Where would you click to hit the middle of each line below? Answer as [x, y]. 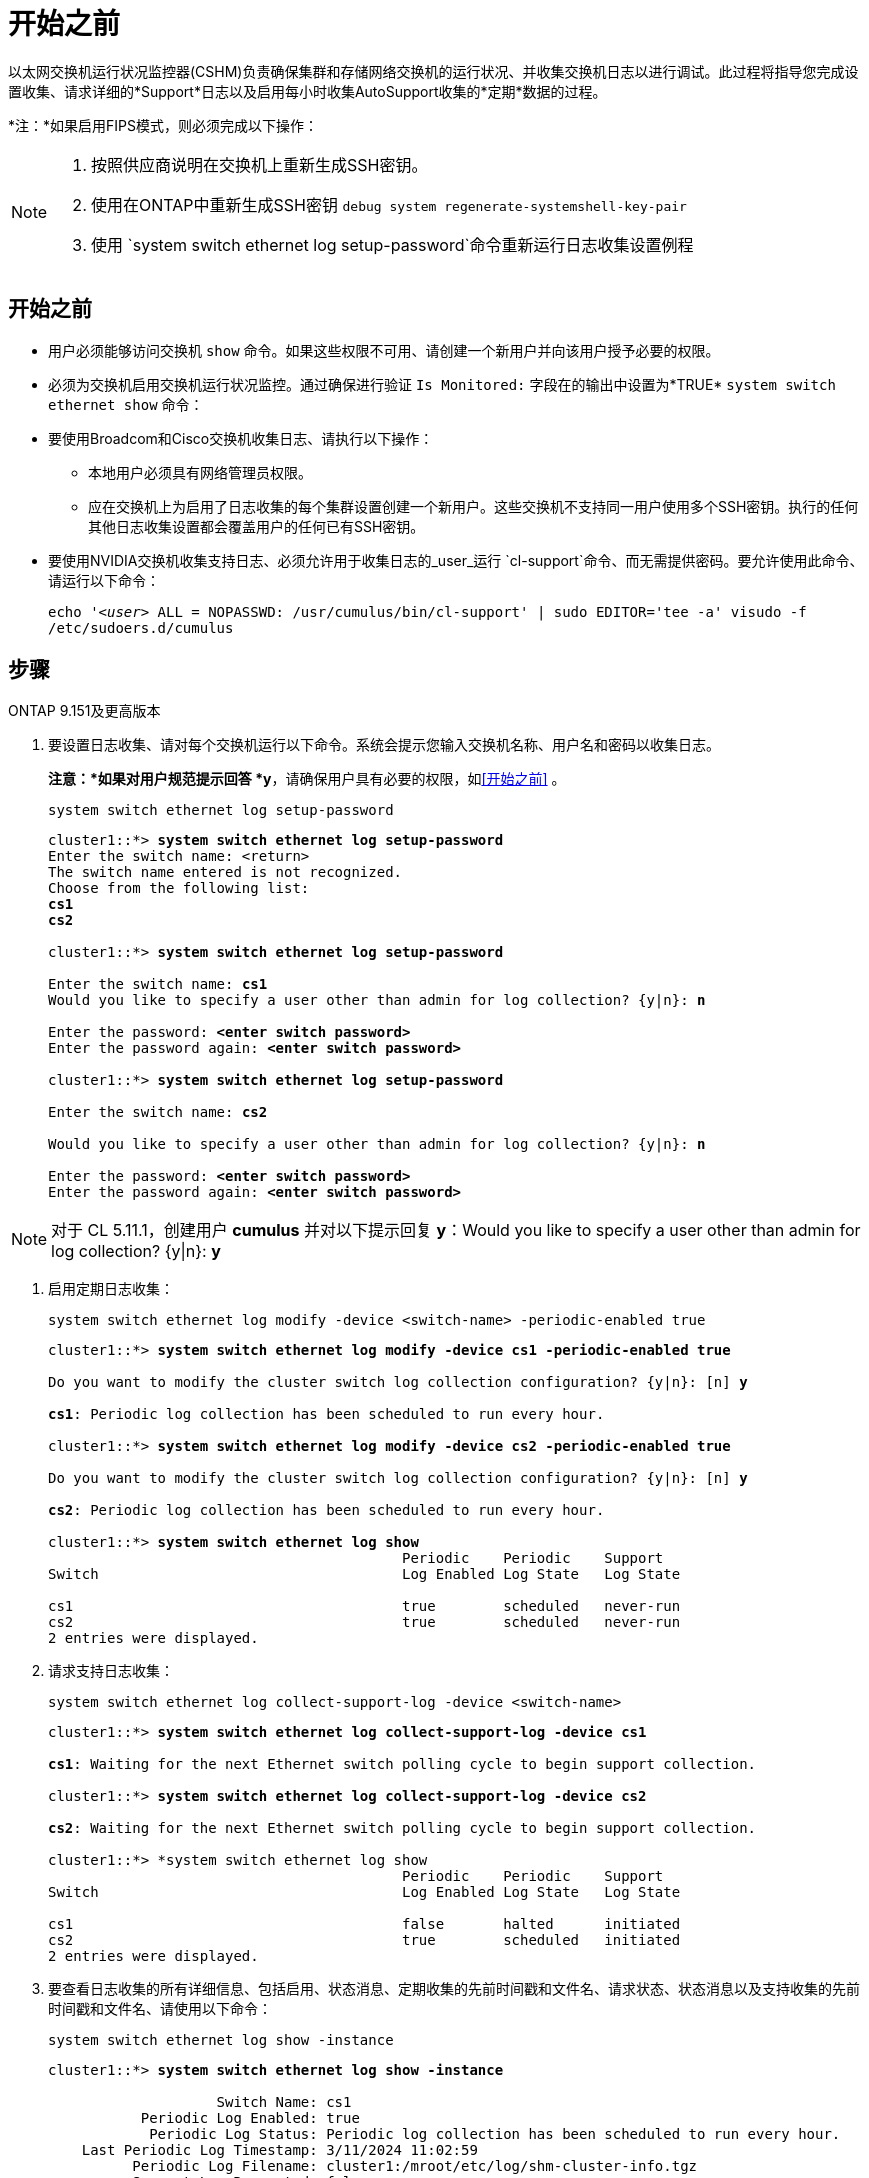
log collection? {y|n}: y [136, 1251]
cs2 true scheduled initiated [364, 1940]
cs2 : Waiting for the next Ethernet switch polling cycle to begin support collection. [402, 1828]
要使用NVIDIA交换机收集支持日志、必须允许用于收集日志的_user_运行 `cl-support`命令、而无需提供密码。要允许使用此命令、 [456, 560]
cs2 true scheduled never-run [364, 1622]
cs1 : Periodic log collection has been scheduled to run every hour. [326, 1414]
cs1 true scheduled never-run [364, 1606]
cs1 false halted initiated [364, 1924]
